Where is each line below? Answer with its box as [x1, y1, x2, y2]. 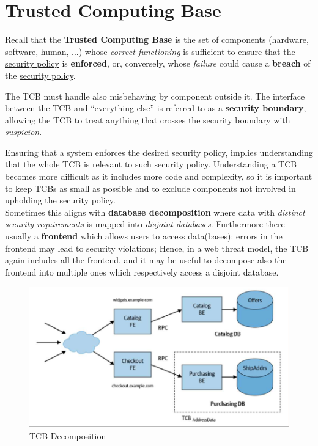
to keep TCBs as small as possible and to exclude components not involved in [5, 181, 296, 194]
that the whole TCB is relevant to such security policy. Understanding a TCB [5, 158, 297, 170]
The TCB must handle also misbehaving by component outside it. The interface [5, 89, 305, 102]
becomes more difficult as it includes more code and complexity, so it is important [5, 170, 312, 183]
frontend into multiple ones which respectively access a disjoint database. [5, 265, 279, 278]
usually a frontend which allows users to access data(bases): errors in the [5, 230, 283, 243]
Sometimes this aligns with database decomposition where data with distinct [5, 205, 305, 218]
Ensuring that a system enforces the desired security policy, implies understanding [5, 145, 313, 158]
